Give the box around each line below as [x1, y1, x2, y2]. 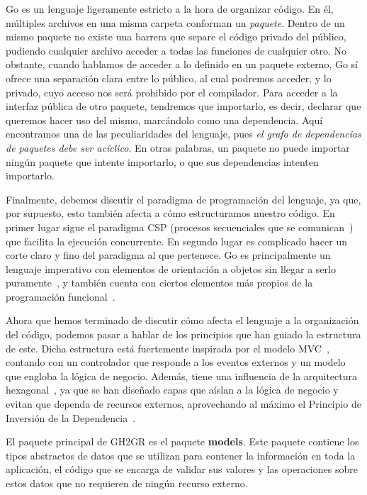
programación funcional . [6, 289, 115, 304]
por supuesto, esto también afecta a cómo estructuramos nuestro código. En [6, 206, 335, 221]
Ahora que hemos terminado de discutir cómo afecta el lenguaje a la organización [6, 313, 359, 328]
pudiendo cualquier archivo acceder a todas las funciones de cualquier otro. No [6, 43, 347, 57]
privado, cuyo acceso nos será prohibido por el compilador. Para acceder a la [6, 84, 338, 99]
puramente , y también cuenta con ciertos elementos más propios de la [6, 275, 313, 290]
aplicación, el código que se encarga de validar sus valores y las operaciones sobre [6, 462, 358, 477]
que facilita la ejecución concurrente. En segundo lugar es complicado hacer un [6, 233, 347, 248]
